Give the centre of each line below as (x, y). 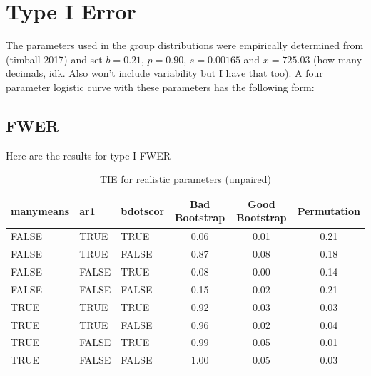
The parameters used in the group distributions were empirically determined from (185, 45)
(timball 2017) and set (54, 59)
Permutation (329, 210)
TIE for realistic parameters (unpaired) (185, 179)
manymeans (40, 210)
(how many (338, 59)
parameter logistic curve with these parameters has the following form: (160, 87)
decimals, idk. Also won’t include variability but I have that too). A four (164, 73)
